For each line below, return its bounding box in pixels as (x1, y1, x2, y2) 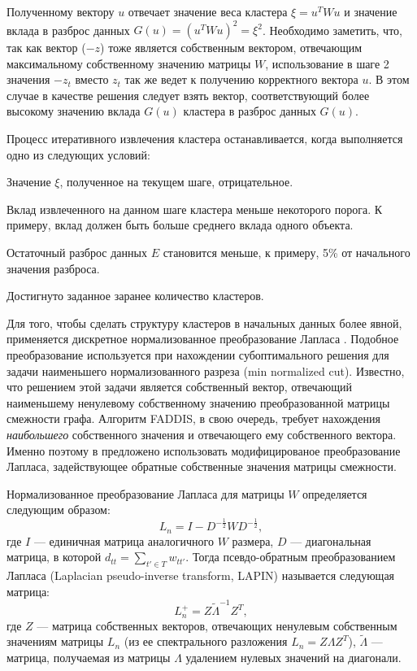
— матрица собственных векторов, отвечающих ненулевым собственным (37, 617, 397, 634)
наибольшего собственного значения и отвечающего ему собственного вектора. (7, 425, 397, 442)
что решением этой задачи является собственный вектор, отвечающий (7, 378, 353, 395)
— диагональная (290, 532, 371, 549)
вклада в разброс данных (7, 21, 130, 38)
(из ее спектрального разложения (124, 633, 288, 650)
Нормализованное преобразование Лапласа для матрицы (7, 485, 285, 502)
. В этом (368, 71, 410, 88)
